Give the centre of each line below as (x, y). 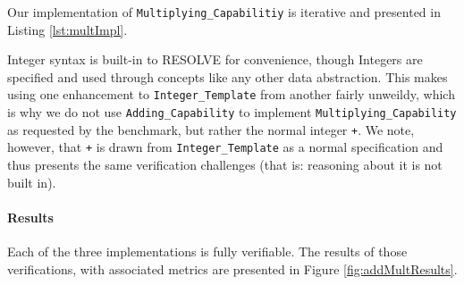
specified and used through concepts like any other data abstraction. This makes (228, 76)
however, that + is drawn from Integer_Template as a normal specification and (225, 147)
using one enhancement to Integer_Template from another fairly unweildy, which (231, 94)
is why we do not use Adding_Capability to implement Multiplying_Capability (232, 112)
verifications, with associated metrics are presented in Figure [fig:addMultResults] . (232, 268)
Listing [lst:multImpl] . (67, 29)
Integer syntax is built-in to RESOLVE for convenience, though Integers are (215, 59)
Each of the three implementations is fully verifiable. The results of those (207, 251)
